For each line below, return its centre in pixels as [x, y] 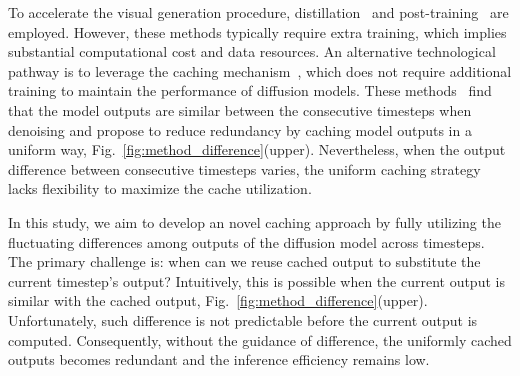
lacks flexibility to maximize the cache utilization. [160, 188]
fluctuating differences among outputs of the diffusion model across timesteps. [246, 241]
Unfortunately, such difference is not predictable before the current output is [243, 319]
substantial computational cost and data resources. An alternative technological [252, 51]
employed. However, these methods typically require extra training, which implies [257, 31]
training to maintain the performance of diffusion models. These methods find [250, 90]
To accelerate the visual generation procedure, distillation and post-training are [258, 12]
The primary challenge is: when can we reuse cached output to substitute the [244, 261]
